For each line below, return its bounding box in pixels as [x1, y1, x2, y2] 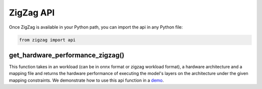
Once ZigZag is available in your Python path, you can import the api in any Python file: [9, 24, 183, 30]
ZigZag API [9, 7, 55, 18]
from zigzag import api [19, 37, 76, 43]
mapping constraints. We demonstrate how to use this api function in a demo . [9, 77, 164, 83]
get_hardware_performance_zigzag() [9, 51, 125, 59]
